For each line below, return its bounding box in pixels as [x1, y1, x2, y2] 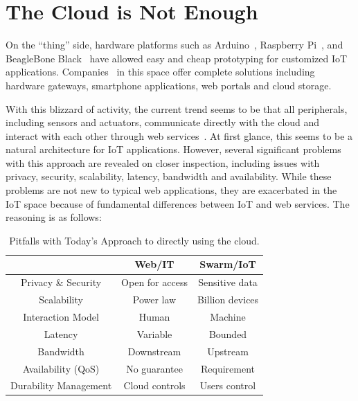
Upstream [207, 344, 249, 358]
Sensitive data [198, 275, 258, 289]
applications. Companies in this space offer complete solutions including [6, 64, 315, 79]
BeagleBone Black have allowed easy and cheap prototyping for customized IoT [6, 51, 348, 65]
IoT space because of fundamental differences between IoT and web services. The [6, 196, 350, 211]
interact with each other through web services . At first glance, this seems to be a [6, 128, 353, 143]
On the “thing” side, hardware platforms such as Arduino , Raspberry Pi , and [6, 37, 343, 52]
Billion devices [197, 292, 259, 307]
